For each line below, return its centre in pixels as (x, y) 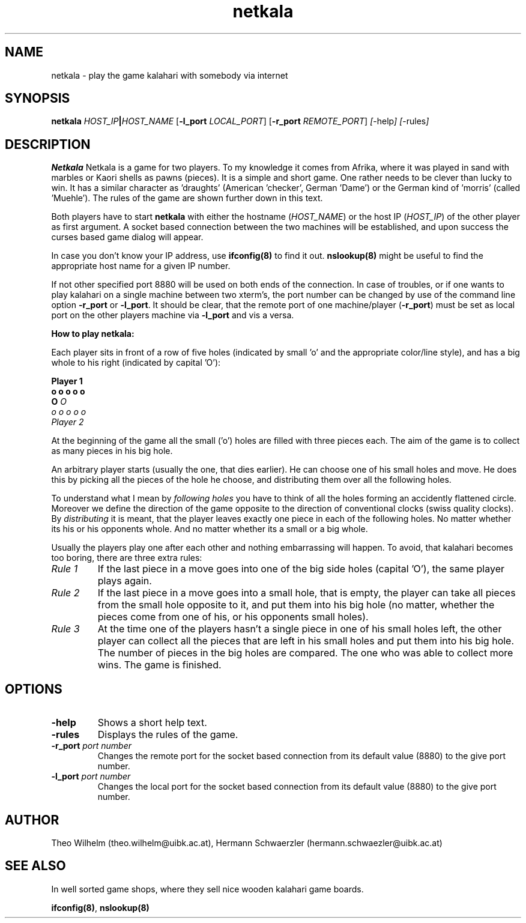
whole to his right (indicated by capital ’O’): (136, 363)
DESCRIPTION (48, 144)
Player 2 (68, 422)
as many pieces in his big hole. (112, 451)
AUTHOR (32, 820)
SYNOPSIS (38, 98)
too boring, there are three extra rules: (127, 558)
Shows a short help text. (152, 723)
